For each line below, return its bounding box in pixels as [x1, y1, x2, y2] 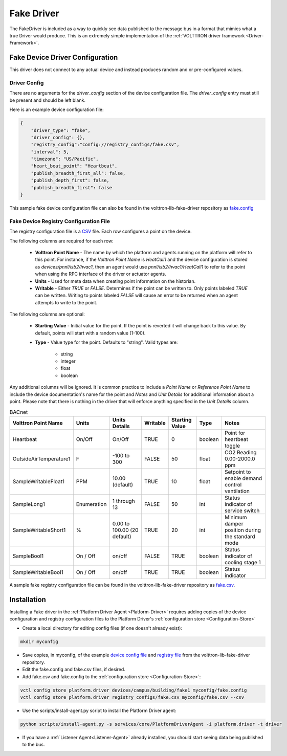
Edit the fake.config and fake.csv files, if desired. [22, 666, 125, 673]
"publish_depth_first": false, [31, 177, 109, 184]
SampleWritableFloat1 [12, 478, 65, 485]
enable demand [224, 475, 262, 482]
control [224, 481, 242, 488]
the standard [224, 532, 255, 540]
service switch [224, 507, 260, 514]
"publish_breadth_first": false [31, 185, 113, 190]
